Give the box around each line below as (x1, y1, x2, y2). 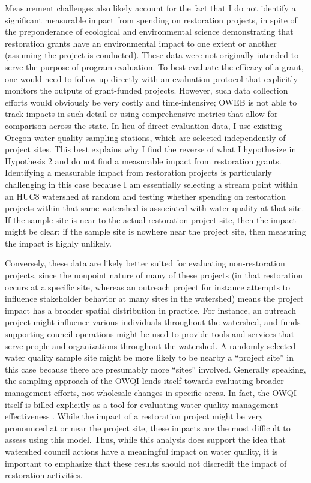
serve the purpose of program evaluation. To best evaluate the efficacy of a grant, (5, 60, 304, 73)
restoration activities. (5, 469, 83, 481)
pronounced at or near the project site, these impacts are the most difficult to (5, 421, 291, 434)
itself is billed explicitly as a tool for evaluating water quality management (5, 398, 279, 410)
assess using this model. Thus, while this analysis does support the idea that (5, 433, 286, 446)
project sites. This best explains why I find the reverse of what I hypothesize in (5, 143, 297, 155)
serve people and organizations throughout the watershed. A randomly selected (5, 339, 296, 352)
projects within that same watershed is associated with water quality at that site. (5, 202, 304, 214)
